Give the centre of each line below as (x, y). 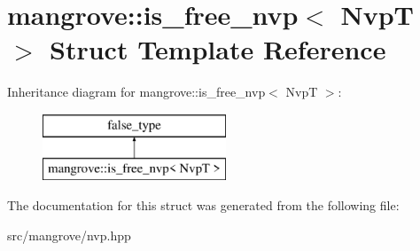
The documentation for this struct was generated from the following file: (203, 205)
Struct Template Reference (218, 49)
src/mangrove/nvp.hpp (69, 235)
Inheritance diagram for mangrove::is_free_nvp (136, 92)
